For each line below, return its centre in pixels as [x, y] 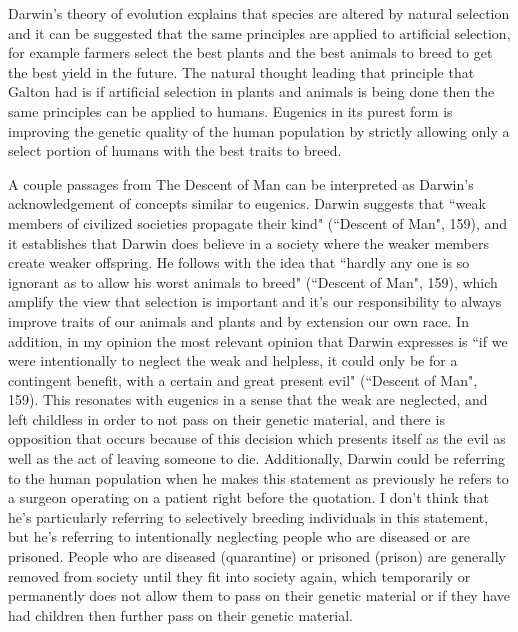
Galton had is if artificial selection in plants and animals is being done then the [251, 91]
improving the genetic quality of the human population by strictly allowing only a [259, 130]
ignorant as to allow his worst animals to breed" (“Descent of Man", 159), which [253, 281]
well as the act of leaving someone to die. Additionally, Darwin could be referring [257, 458]
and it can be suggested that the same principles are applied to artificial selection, [259, 32]
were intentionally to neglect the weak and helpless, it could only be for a [233, 360]
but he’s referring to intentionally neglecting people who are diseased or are [239, 536]
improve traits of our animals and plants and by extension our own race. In [238, 320]
